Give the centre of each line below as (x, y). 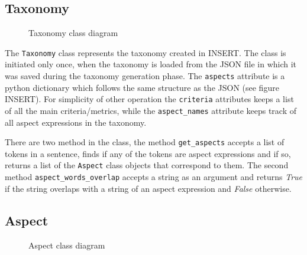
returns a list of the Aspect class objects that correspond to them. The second (147, 165)
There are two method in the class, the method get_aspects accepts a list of (145, 142)
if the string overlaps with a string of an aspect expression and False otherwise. (148, 188)
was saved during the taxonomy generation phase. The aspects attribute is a (145, 76)
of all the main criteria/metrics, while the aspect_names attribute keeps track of (151, 110)
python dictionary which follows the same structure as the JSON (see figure (142, 87)
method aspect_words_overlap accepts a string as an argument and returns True (154, 177)
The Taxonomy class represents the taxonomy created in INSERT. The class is (146, 52)
